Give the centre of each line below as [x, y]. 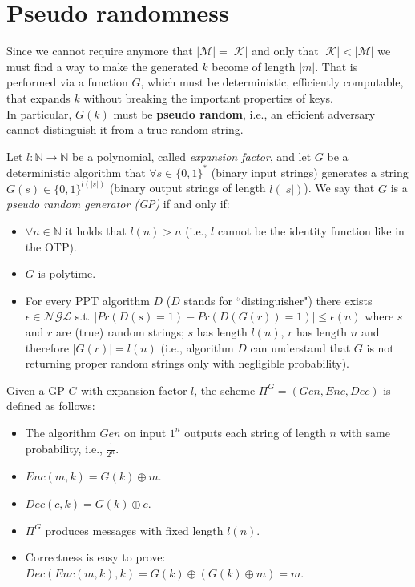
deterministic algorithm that [76, 172]
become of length [254, 66]
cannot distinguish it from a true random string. [125, 129]
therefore [47, 347]
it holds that [96, 231]
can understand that [300, 347]
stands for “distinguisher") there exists [278, 300]
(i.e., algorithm [197, 347]
